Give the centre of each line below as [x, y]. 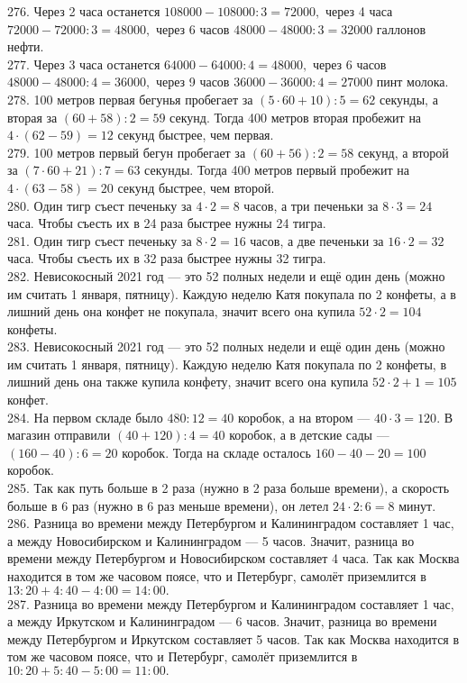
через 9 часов [192, 82]
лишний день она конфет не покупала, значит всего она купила [181, 311]
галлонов [401, 28]
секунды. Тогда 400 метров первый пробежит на [277, 170]
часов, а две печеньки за [317, 240]
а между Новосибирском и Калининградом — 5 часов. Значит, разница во [211, 540]
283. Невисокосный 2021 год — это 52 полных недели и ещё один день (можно [226, 346]
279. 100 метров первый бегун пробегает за [127, 152]
